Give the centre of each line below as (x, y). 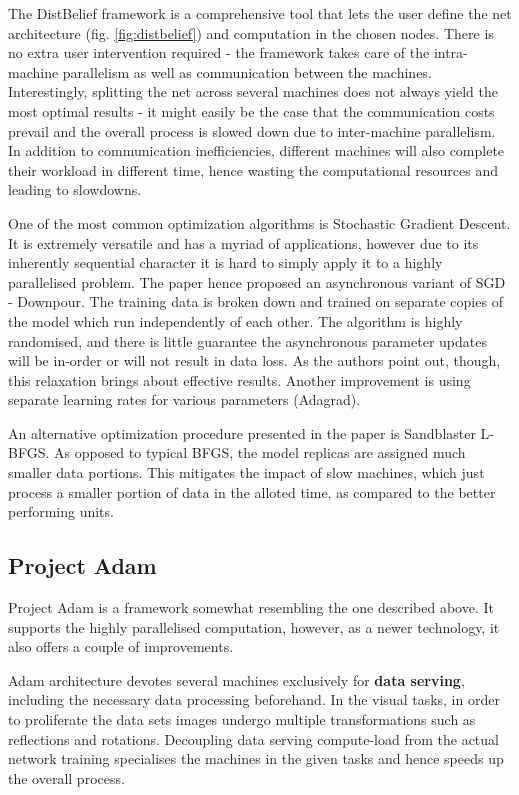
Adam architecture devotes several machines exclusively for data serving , (236, 679)
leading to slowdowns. (75, 189)
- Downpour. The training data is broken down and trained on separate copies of (255, 301)
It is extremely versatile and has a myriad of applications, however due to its (243, 242)
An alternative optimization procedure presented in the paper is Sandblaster (242, 432)
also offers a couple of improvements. (121, 646)
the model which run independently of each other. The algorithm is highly (235, 320)
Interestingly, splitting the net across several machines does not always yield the (253, 91)
